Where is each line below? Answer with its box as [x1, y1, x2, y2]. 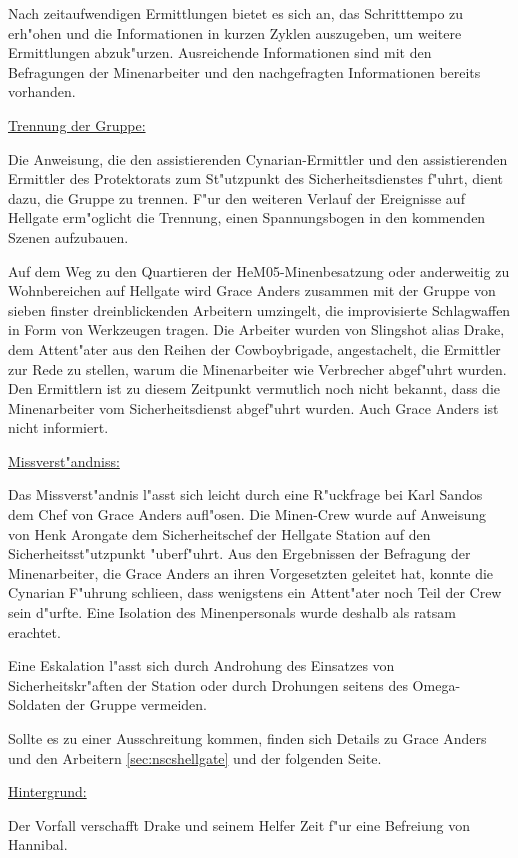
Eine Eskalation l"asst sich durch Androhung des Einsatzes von [8, 655, 395, 676]
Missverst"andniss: [8, 450, 120, 471]
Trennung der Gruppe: [8, 114, 146, 135]
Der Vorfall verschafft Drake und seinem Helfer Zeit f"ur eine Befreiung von [8, 814, 471, 835]
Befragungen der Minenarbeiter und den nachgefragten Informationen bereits [8, 61, 481, 82]
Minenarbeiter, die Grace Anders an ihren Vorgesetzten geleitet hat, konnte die [8, 562, 494, 583]
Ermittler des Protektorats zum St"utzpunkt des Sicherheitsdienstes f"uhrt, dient [8, 168, 503, 189]
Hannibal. [8, 834, 68, 855]
